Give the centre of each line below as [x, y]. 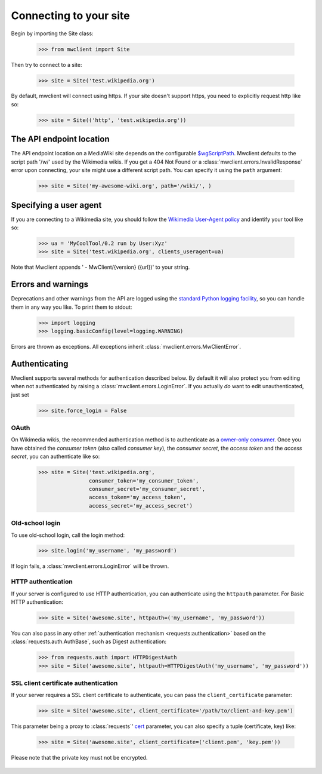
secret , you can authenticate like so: [55, 456]
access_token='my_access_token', [137, 497]
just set [20, 395]
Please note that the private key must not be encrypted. [79, 758]
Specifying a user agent [56, 205]
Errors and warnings [50, 285]
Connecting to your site [71, 16]
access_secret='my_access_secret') [141, 506]
